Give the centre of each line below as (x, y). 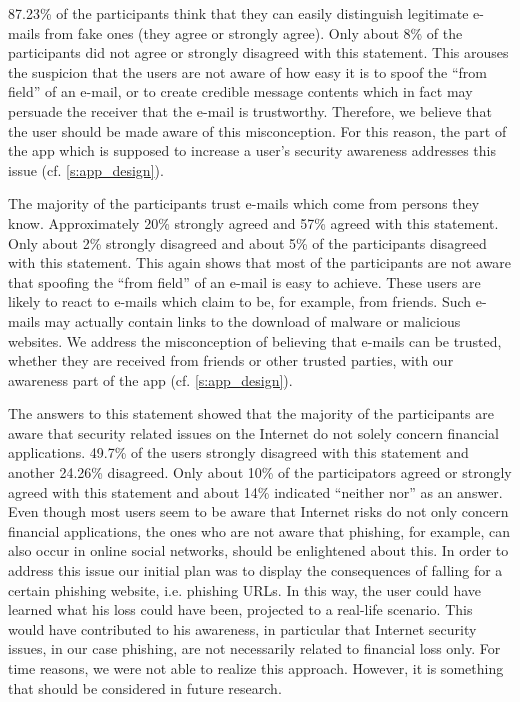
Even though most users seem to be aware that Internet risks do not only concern (258, 511)
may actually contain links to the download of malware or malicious (252, 320)
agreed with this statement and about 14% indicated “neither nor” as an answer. (255, 491)
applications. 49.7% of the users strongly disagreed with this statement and (238, 452)
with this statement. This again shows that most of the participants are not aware (260, 262)
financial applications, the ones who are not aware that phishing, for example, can (259, 530)
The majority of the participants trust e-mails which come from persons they (244, 203)
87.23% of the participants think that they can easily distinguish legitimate (238, 13)
